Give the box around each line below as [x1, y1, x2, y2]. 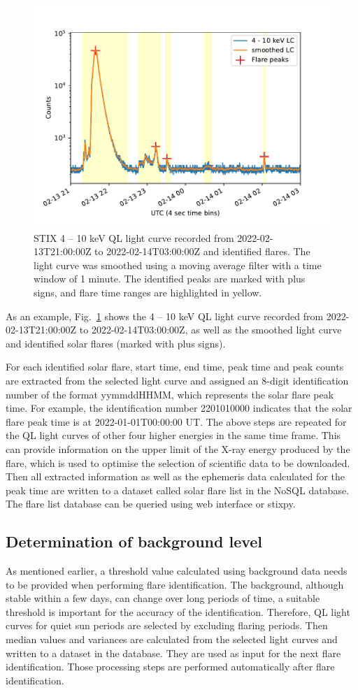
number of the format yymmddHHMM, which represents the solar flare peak [6, 387, 334, 401]
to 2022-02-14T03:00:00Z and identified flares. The [94, 244, 310, 259]
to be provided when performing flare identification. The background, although [6, 577, 344, 591]
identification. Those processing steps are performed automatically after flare [6, 659, 335, 674]
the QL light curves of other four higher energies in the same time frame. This [6, 428, 341, 443]
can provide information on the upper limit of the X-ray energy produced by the [6, 441, 350, 456]
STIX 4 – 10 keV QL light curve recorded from [34, 230, 234, 245]
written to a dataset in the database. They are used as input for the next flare [6, 645, 341, 660]
